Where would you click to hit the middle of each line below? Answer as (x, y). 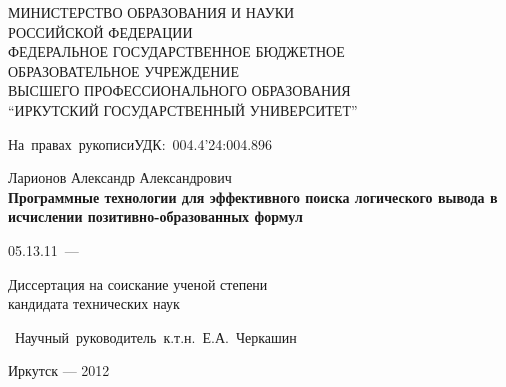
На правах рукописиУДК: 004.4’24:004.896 (140, 143)
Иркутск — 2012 (59, 370)
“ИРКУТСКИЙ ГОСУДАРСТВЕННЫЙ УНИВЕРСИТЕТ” (183, 109)
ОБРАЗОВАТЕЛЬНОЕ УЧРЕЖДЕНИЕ (124, 70)
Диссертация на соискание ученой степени (138, 283)
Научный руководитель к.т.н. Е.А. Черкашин (155, 336)
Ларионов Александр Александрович (120, 177)
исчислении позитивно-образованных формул (155, 216)
